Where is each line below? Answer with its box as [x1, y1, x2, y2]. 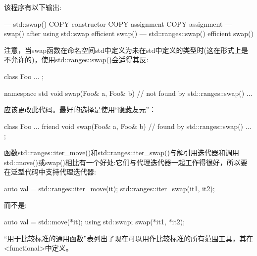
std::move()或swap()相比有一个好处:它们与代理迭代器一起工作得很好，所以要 [4, 157, 248, 167]
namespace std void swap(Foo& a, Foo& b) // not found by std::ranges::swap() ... [4, 87, 253, 98]
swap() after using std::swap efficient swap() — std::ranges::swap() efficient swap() [4, 28, 254, 39]
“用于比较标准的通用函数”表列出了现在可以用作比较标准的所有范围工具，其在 [4, 233, 254, 243]
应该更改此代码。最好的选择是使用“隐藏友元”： [4, 104, 156, 115]
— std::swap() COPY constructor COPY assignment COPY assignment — [4, 18, 232, 29]
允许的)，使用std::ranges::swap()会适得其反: [10, 54, 149, 65]
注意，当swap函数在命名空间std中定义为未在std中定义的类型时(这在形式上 [4, 44, 241, 55]
